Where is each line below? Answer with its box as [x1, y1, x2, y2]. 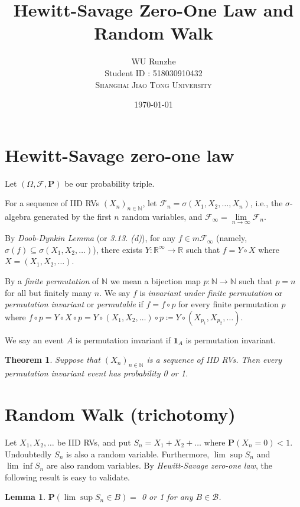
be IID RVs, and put [57, 435, 131, 448]
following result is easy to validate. [5, 470, 130, 483]
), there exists [93, 243, 143, 255]
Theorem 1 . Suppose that [5, 353, 100, 366]
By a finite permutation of [5, 275, 99, 287]
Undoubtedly [5, 447, 52, 460]
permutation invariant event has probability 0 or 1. [5, 367, 188, 379]
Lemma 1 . [5, 490, 46, 503]
